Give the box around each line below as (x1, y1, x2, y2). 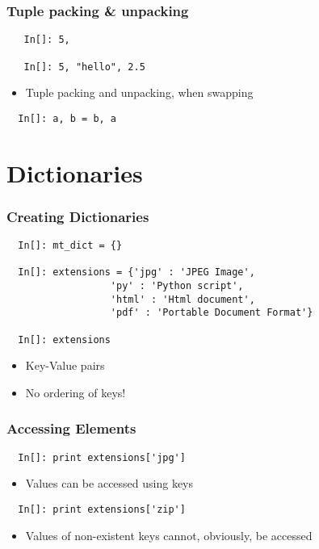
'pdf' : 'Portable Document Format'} (110, 307, 313, 319)
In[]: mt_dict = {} (18, 240, 123, 252)
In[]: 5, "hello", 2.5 (23, 61, 145, 73)
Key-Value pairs (25, 357, 105, 374)
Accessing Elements (6, 418, 136, 438)
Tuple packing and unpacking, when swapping (25, 84, 254, 101)
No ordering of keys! (25, 383, 126, 400)
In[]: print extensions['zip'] (18, 503, 186, 515)
